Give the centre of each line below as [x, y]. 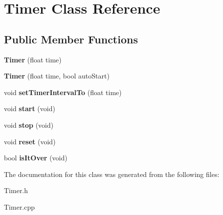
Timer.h [16, 190]
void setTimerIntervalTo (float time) [63, 92]
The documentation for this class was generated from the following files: [112, 174]
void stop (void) [29, 125]
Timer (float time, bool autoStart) [57, 76]
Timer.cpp [20, 206]
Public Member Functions [71, 39]
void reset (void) [30, 141]
